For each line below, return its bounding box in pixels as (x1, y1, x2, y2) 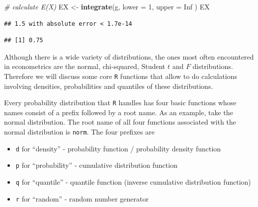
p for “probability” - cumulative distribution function (15, 160, 177, 170)
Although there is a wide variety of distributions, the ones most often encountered (4, 51, 254, 62)
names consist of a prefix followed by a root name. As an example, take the (4, 107, 233, 117)
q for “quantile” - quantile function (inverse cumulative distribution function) (15, 177, 251, 187)
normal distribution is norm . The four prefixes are (4, 127, 155, 137)
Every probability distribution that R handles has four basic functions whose (4, 97, 237, 108)
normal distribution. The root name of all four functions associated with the (4, 117, 236, 127)
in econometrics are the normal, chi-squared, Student (4, 61, 166, 71)
